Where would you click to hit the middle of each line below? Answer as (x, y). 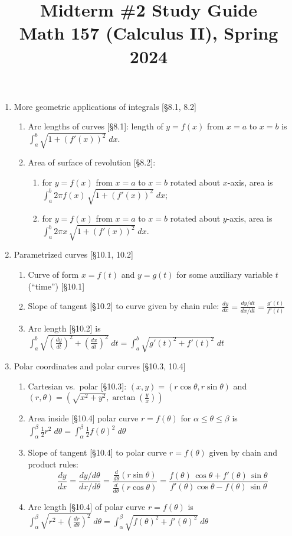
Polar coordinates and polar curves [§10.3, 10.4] (100, 366)
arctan (124, 398)
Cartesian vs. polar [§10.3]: (77, 386)
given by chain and (243, 452)
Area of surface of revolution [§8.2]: (92, 162)
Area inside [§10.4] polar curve (83, 418)
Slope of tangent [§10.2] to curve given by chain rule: (124, 306)
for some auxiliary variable (225, 274)
